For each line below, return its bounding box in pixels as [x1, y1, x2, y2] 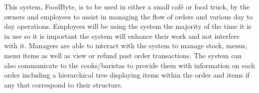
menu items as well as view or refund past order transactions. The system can [4, 50, 242, 60]
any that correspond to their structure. [4, 79, 123, 90]
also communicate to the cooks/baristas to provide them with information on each [4, 60, 256, 70]
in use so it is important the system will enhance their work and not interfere [4, 30, 240, 41]
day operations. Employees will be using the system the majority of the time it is [4, 21, 252, 31]
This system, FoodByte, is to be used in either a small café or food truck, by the [4, 1, 250, 11]
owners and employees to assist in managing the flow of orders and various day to [4, 11, 253, 21]
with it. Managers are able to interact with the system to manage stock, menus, [4, 40, 248, 51]
